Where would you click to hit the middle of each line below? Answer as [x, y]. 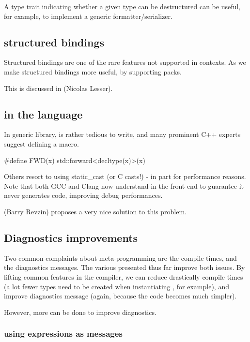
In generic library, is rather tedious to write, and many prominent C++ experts [122, 134]
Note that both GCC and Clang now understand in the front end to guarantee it [124, 186]
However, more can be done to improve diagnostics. [80, 312]
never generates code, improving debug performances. [83, 195]
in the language [43, 114]
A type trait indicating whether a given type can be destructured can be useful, [122, 6]
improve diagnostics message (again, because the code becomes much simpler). [120, 296]
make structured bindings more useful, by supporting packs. [93, 71]
